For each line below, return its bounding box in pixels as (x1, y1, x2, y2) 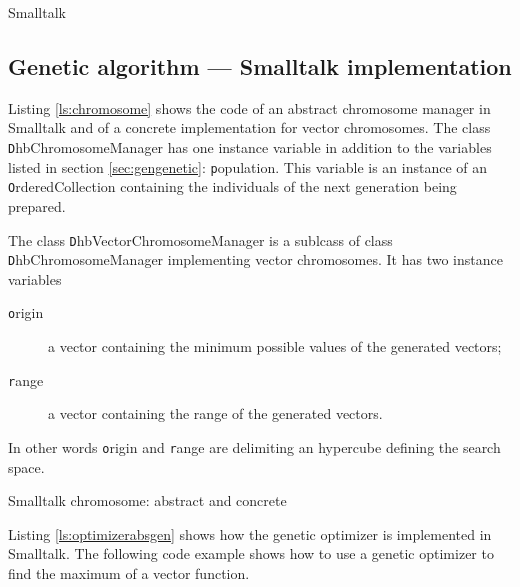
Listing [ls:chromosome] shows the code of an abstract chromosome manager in (8, 97, 491, 118)
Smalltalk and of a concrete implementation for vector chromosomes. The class (8, 117, 491, 138)
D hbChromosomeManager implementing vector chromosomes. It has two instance (8, 249, 503, 270)
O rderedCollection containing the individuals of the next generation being (8, 176, 457, 197)
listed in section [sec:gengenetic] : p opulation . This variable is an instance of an (8, 156, 488, 177)
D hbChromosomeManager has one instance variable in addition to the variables (8, 136, 492, 157)
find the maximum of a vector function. (8, 562, 250, 583)
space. (8, 456, 45, 477)
